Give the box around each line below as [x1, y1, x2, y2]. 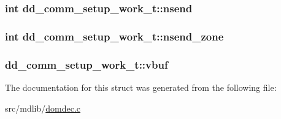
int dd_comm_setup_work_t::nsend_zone [5, 28, 224, 44]
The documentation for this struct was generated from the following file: [5, 80, 277, 93]
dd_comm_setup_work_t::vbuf [5, 56, 168, 72]
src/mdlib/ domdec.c [5, 101, 81, 114]
